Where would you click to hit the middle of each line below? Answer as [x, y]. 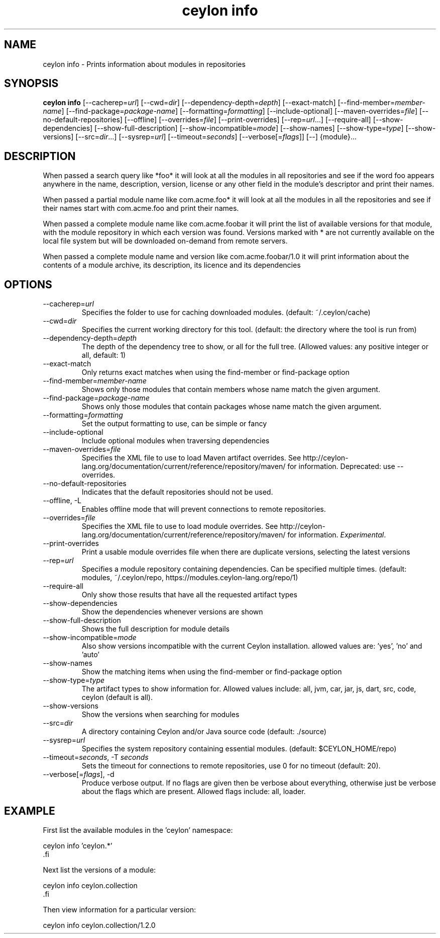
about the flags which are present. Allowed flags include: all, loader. [194, 792]
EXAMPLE [30, 811]
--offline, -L [62, 501]
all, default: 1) [104, 355]
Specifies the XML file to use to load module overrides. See [180, 526]
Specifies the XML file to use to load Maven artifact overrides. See [191, 458]
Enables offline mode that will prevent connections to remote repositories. [204, 509]
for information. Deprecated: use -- [346, 466]
